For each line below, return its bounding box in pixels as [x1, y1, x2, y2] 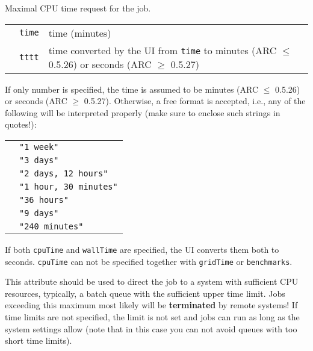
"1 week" [19, 141, 59, 152]
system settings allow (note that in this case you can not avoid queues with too [5, 322, 297, 335]
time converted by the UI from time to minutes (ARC [48, 43, 277, 57]
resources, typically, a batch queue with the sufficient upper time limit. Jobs [5, 287, 285, 299]
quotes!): [5, 118, 37, 131]
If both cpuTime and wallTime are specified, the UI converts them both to [5, 243, 279, 255]
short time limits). [5, 334, 72, 347]
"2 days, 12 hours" [19, 168, 108, 178]
